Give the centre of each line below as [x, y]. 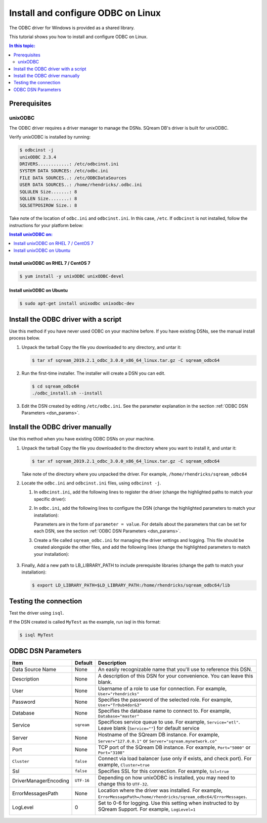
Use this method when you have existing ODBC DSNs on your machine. [82, 439]
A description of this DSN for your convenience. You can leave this [176, 676]
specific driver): [50, 499]
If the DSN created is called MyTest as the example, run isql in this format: [85, 622]
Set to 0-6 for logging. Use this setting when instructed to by [169, 803]
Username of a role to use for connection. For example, [162, 688]
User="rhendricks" [119, 694]
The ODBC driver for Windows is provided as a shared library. [72, 28]
